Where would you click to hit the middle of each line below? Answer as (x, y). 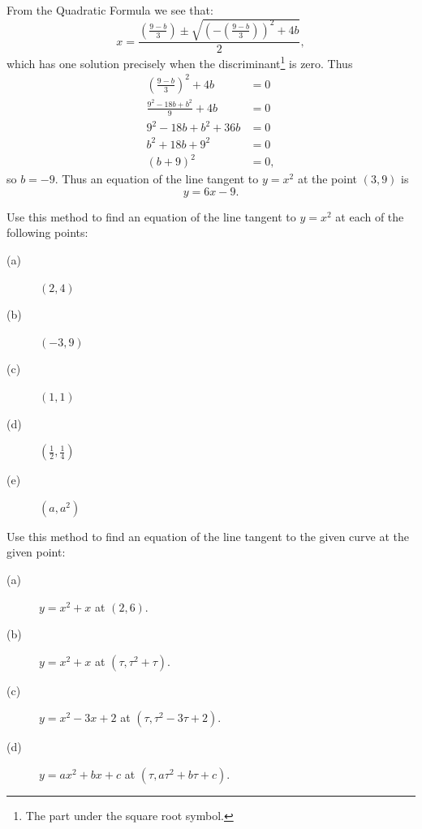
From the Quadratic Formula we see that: (110, 10)
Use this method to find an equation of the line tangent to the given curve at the (208, 536)
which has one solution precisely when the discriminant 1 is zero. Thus (180, 62)
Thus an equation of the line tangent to (160, 179)
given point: (36, 552)
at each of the (370, 216)
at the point (327, 179)
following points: (47, 232)
